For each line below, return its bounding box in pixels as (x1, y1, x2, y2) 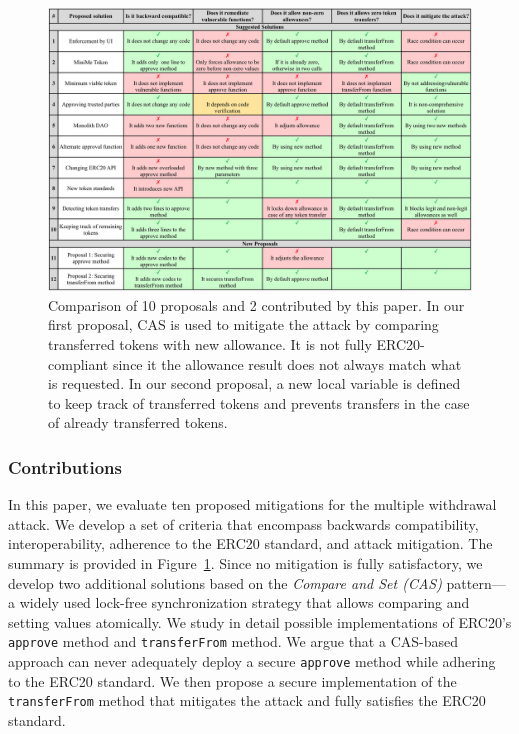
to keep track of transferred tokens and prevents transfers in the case (48, 392, 470, 413)
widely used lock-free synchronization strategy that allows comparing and (19, 592, 470, 613)
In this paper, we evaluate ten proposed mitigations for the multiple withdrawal (8, 494, 497, 515)
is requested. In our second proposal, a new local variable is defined (48, 373, 461, 394)
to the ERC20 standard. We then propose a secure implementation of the (8, 670, 457, 691)
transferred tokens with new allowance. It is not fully (48, 334, 372, 354)
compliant (48, 353, 109, 374)
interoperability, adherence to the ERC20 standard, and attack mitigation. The (8, 533, 493, 554)
